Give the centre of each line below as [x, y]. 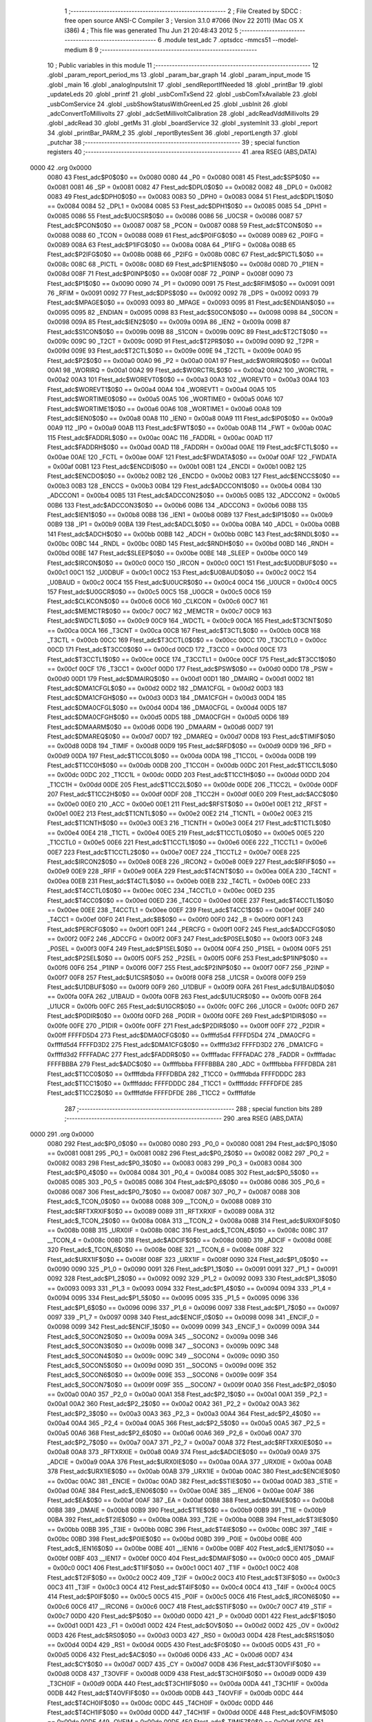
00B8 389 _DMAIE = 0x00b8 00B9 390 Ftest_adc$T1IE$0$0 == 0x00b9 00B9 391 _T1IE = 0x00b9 [187, 1510]
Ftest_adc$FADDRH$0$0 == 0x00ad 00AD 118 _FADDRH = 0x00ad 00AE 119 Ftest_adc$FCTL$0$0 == [193, 447]
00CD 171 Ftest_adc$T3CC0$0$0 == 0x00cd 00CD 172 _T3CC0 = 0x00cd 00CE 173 [167, 650]
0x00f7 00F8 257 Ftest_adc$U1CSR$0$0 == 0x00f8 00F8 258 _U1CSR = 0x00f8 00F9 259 [177, 977]
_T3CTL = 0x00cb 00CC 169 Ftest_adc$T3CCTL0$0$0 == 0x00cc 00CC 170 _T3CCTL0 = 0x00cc [187, 640]
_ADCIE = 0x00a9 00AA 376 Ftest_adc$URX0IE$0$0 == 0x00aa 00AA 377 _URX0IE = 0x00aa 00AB [189, 1462]
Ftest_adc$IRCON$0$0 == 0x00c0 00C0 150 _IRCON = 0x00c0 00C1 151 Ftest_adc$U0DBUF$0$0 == [192, 563]
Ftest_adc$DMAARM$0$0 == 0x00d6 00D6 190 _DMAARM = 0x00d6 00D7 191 [160, 727]
